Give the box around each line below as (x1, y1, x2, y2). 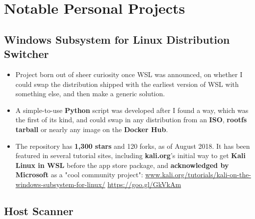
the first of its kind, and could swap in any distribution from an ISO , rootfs (15, 114, 247, 125)
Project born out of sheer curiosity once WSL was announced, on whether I (15, 69, 243, 79)
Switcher (4, 46, 49, 61)
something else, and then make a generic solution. (15, 88, 165, 99)
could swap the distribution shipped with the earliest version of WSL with (15, 79, 239, 89)
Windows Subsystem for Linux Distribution (4, 31, 230, 47)
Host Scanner (4, 203, 74, 218)
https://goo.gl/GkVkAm (107, 179, 181, 189)
